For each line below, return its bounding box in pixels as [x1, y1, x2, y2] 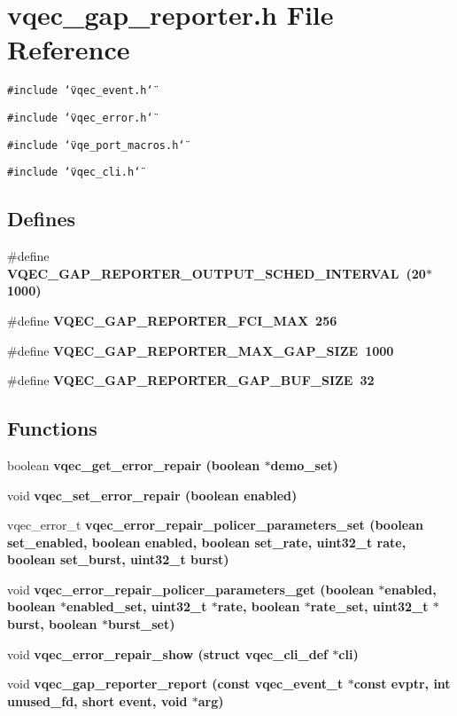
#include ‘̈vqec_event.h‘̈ [7, 84, 153, 98]
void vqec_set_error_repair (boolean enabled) [7, 485, 298, 504]
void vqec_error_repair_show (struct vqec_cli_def [7, 644, 328, 663]
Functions [7, 414, 97, 442]
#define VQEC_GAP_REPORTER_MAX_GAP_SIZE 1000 [7, 341, 394, 359]
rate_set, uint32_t [310, 597, 429, 616]
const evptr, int [353, 674, 451, 693]
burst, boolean [7, 615, 97, 633]
